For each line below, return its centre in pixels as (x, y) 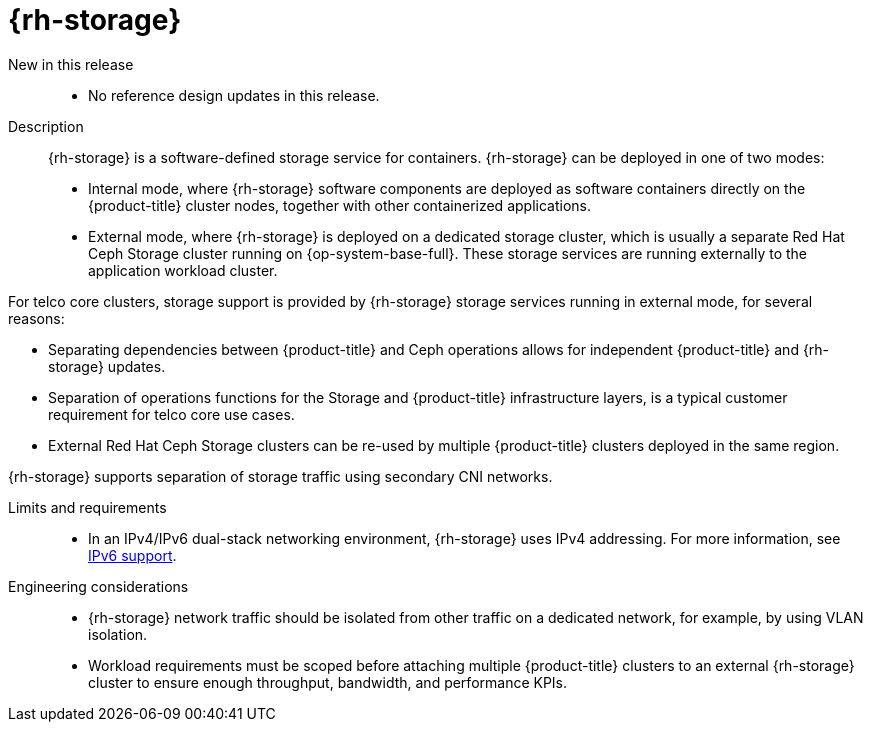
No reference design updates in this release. (234, 95)
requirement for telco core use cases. (171, 414)
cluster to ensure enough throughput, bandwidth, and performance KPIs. (328, 682)
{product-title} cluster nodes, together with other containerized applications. (339, 205)
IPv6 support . (132, 555)
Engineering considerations (98, 586)
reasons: (36, 318)
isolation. (118, 634)
